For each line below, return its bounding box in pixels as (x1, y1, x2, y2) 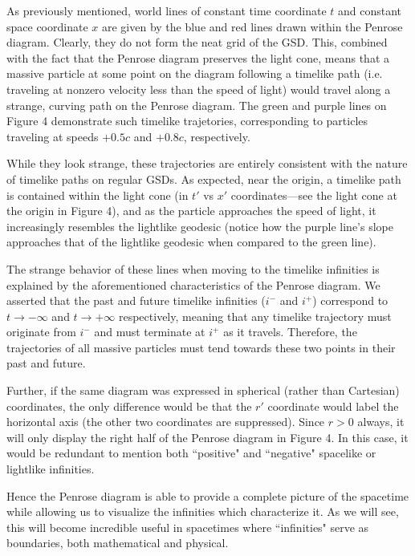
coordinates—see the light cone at (230, 186, 397, 203)
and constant (338, 2, 402, 18)
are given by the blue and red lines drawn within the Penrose (101, 18, 403, 34)
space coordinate (6, 18, 88, 34)
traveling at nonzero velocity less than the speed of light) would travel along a (6, 80, 391, 97)
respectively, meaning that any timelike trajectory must (118, 307, 392, 324)
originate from (6, 323, 76, 340)
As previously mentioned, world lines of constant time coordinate (6, 2, 327, 18)
